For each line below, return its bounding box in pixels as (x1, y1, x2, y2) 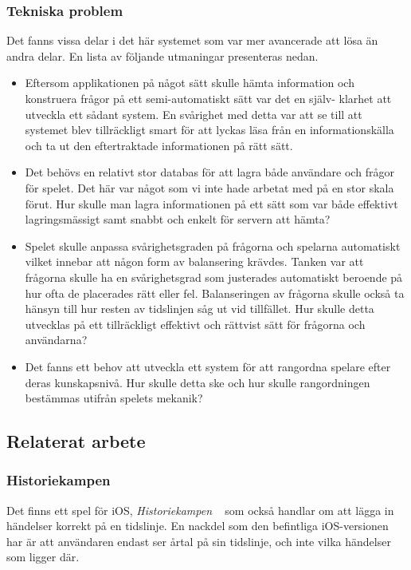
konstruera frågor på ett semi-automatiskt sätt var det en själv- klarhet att (25, 90, 392, 106)
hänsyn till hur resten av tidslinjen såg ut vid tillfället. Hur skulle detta (25, 300, 374, 317)
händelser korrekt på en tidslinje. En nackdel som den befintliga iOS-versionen (6, 517, 389, 534)
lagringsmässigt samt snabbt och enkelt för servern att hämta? (25, 211, 331, 228)
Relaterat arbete (6, 429, 146, 453)
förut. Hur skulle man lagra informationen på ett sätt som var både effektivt (25, 195, 398, 212)
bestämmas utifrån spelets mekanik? (25, 390, 203, 406)
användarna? (25, 331, 88, 348)
